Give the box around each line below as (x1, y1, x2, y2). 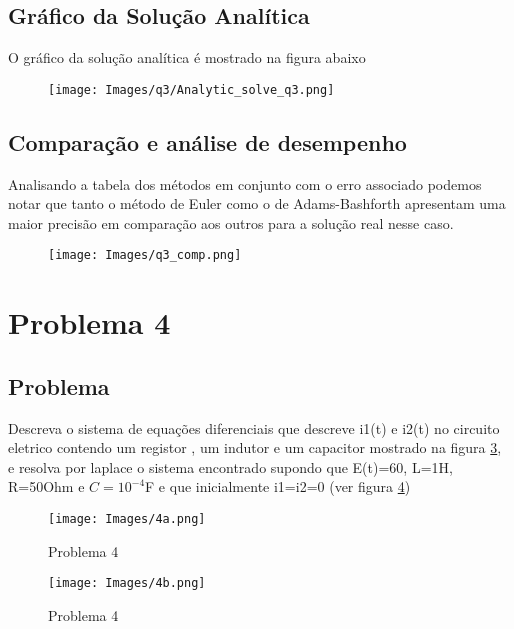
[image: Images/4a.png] (48, 512, 206, 527)
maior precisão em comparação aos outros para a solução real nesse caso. (8, 212, 454, 233)
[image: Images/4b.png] (48, 576, 206, 591)
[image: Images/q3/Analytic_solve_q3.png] (48, 82, 335, 97)
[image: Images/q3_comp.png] (48, 248, 242, 263)
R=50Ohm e (8, 476, 85, 497)
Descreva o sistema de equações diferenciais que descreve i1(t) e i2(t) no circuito (8, 417, 500, 438)
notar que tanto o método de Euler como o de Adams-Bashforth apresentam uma (8, 193, 506, 214)
